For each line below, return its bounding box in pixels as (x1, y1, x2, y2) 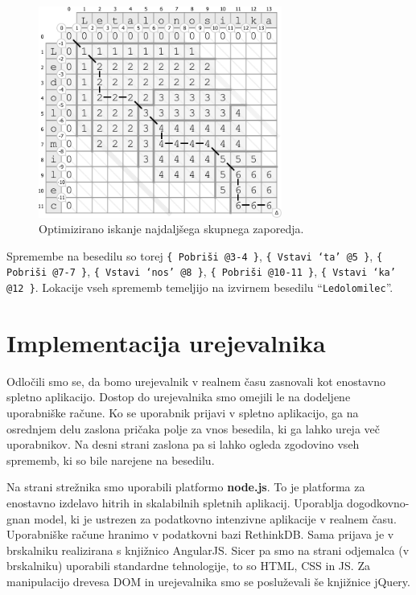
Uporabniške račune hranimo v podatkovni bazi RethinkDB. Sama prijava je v (6, 526, 394, 543)
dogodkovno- (347, 494, 410, 511)
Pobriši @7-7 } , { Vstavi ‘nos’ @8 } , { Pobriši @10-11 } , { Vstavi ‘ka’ (6, 263, 396, 280)
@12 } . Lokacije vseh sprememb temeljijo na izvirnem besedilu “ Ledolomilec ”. (6, 279, 393, 296)
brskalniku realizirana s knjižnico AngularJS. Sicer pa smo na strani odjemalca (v (6, 541, 410, 558)
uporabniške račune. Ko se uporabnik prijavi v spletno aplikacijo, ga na (6, 404, 359, 421)
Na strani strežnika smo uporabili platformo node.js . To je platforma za (6, 478, 365, 495)
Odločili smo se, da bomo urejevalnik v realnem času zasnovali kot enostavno (6, 372, 385, 389)
